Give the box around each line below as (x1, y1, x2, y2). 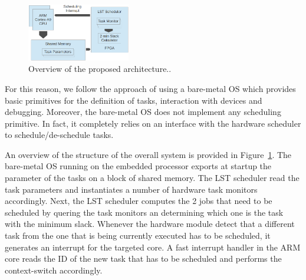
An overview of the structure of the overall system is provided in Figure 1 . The (5, 148, 292, 160)
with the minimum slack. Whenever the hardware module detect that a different (5, 218, 295, 230)
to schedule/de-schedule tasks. (5, 129, 114, 141)
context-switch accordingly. (5, 263, 103, 276)
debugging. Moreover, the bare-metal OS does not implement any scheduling (5, 106, 281, 118)
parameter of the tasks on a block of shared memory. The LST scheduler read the (5, 172, 300, 184)
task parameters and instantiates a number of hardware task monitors (5, 183, 258, 195)
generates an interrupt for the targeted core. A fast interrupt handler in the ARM (5, 241, 301, 253)
